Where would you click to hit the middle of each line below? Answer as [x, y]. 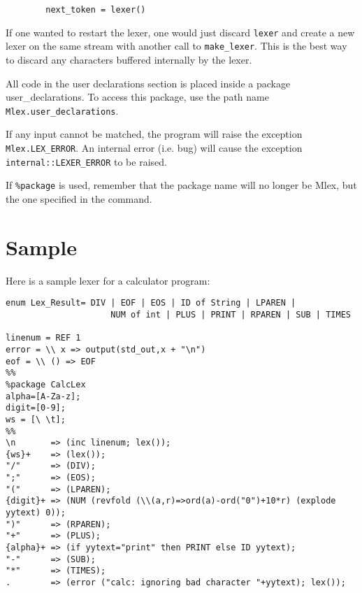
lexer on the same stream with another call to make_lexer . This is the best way [176, 46]
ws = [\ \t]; [36, 419]
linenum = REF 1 [43, 338]
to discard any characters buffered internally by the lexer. [129, 59]
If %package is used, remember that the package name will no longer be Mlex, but [181, 185]
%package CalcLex [46, 384]
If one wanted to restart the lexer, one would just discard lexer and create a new [180, 32]
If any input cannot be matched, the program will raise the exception [154, 134]
